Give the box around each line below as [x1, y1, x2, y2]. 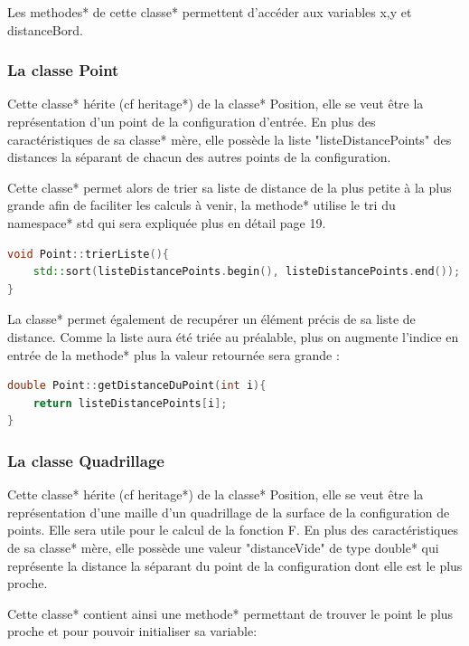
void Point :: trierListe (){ [7, 247, 169, 261]
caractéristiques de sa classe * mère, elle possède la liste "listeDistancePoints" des [7, 129, 452, 148]
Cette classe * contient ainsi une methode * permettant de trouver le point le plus [7, 603, 454, 622]
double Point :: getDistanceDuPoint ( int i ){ [7, 379, 267, 393]
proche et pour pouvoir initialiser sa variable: [7, 622, 258, 641]
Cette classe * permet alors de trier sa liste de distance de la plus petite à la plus [7, 177, 452, 196]
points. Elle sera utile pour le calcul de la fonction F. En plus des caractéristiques [7, 520, 458, 539]
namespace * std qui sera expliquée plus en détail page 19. [7, 213, 326, 232]
